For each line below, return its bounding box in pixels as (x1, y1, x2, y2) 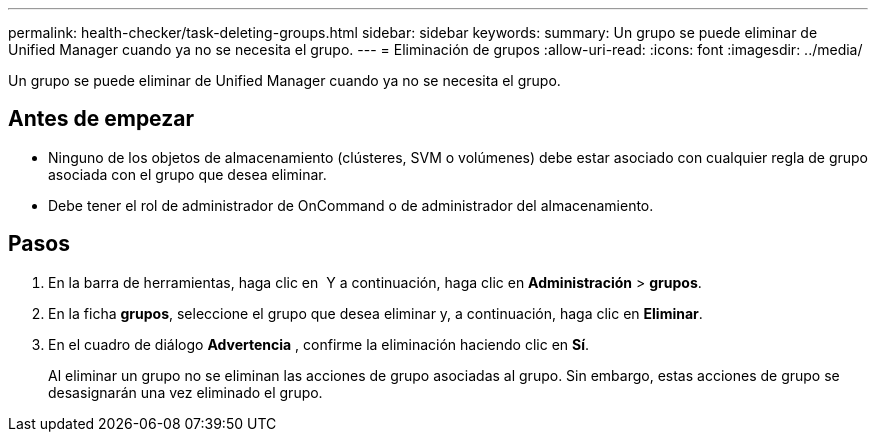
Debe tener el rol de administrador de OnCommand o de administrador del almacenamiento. (48, 196, 654, 214)
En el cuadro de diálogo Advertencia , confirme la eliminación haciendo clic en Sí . (48, 335, 590, 353)
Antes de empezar (8, 106, 194, 132)
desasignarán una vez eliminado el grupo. (48, 383, 323, 401)
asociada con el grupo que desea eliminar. (48, 165, 327, 183)
